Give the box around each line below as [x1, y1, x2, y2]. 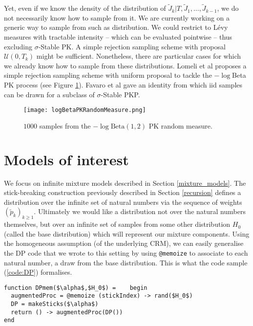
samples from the [39, 120, 91, 130]
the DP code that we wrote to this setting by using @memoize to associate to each [4, 247, 248, 258]
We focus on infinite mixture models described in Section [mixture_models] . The [4, 177, 246, 188]
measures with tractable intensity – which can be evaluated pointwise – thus [4, 32, 232, 42]
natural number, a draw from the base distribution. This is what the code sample [4, 257, 248, 267]
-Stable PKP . [101, 89, 140, 99]
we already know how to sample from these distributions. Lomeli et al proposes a [4, 60, 247, 70]
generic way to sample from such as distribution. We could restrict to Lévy [4, 22, 228, 32]
